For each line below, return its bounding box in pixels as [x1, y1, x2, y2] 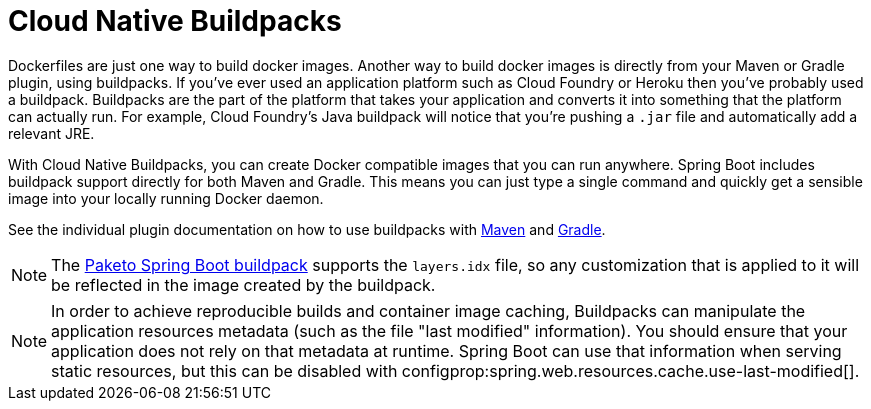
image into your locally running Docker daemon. [8, 189, 324, 207]
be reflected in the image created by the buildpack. [51, 274, 436, 295]
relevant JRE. [8, 124, 95, 142]
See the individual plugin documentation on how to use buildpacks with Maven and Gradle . [8, 220, 606, 238]
